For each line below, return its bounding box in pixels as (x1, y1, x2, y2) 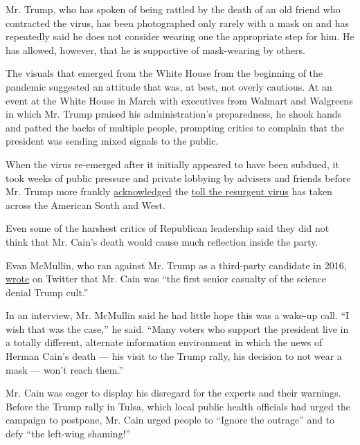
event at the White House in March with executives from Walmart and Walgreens (6, 93, 353, 107)
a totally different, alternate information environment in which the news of (6, 335, 323, 349)
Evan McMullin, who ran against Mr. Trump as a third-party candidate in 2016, (6, 257, 347, 272)
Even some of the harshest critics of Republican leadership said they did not (6, 221, 330, 235)
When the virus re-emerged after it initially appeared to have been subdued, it (6, 156, 339, 171)
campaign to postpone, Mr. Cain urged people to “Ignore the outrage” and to (6, 412, 335, 427)
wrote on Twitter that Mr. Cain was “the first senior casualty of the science (6, 271, 326, 286)
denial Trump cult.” (6, 284, 89, 299)
